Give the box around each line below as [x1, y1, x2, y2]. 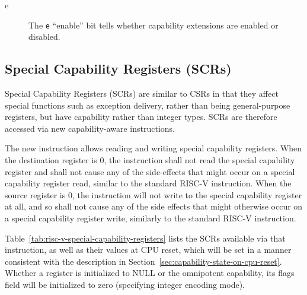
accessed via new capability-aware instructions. [5, 122, 175, 134]
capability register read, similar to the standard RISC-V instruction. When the [5, 177, 292, 189]
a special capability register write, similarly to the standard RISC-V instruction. [5, 211, 296, 224]
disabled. [28, 30, 60, 43]
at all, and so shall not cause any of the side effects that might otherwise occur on [5, 200, 303, 212]
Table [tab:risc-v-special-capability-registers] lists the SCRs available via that [5, 231, 286, 244]
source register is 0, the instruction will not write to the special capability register [5, 188, 302, 201]
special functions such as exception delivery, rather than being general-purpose [5, 99, 290, 111]
